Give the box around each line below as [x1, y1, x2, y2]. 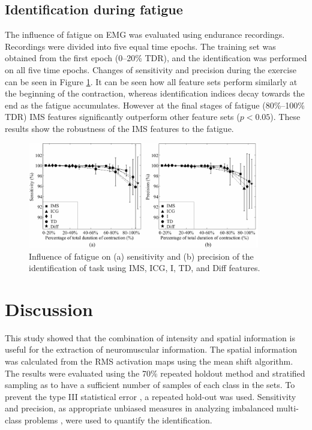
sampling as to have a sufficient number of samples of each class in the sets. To [5, 378, 295, 391]
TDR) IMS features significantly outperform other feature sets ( [5, 110, 240, 123]
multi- [276, 402, 299, 414]
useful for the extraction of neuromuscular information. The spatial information [5, 343, 298, 356]
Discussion [5, 296, 93, 321]
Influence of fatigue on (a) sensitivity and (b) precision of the [29, 249, 254, 262]
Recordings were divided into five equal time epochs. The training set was [5, 40, 276, 52]
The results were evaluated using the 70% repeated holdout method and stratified [5, 366, 305, 379]
